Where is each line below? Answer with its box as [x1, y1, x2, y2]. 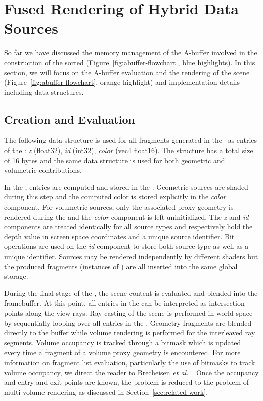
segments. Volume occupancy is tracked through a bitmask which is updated [4, 337, 241, 347]
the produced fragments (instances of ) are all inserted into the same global [4, 261, 238, 271]
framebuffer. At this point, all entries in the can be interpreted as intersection [4, 297, 245, 308]
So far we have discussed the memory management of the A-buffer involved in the [4, 47, 257, 58]
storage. [4, 271, 28, 281]
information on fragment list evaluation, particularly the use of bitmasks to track [4, 357, 255, 367]
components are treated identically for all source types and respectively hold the [4, 221, 253, 232]
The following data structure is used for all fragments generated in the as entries [4, 135, 257, 145]
